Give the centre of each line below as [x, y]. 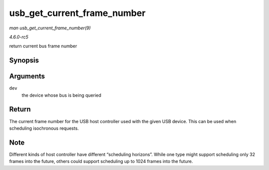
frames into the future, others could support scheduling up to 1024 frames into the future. [101, 162]
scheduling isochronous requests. [44, 128]
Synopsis [24, 61]
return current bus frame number [43, 46]
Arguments [27, 77]
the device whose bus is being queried [62, 95]
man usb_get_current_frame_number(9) [50, 28]
